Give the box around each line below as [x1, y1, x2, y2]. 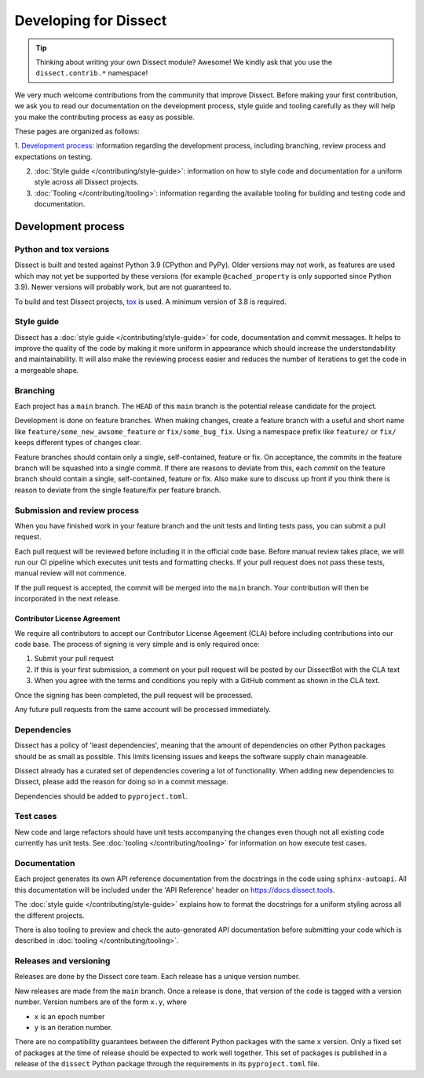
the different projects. [14, 911, 85, 920]
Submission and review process [14, 505, 139, 516]
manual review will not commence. [14, 568, 127, 578]
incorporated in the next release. [14, 594, 121, 604]
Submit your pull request [34, 654, 114, 663]
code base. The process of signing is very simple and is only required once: [14, 640, 260, 649]
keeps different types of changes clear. [14, 438, 141, 448]
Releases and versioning [14, 956, 111, 967]
